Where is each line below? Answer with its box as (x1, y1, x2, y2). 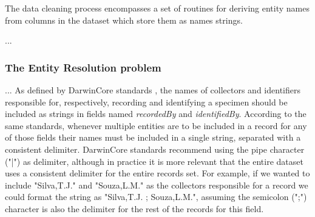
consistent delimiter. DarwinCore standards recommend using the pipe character (5, 142, 305, 155)
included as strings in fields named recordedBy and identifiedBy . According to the (5, 107, 307, 120)
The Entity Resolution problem (5, 59, 161, 75)
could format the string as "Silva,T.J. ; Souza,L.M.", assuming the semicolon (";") (5, 190, 307, 203)
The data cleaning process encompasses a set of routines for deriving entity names (5, 2, 310, 14)
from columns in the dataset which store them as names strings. (5, 13, 243, 26)
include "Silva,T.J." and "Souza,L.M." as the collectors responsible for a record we (5, 178, 308, 191)
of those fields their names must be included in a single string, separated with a (5, 131, 301, 144)
